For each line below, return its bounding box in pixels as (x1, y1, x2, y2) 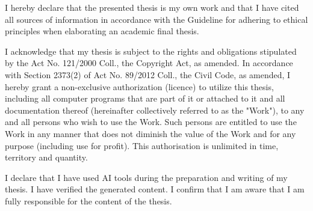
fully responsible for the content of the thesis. (5, 194, 172, 207)
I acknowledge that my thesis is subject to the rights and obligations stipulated (5, 44, 297, 57)
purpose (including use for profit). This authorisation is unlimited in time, (5, 139, 279, 151)
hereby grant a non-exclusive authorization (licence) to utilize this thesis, (5, 80, 274, 93)
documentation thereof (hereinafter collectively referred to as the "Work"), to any (5, 103, 305, 116)
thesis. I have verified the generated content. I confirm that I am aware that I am (5, 183, 305, 195)
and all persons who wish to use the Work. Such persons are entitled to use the (5, 115, 297, 128)
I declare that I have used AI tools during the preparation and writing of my (5, 171, 288, 183)
